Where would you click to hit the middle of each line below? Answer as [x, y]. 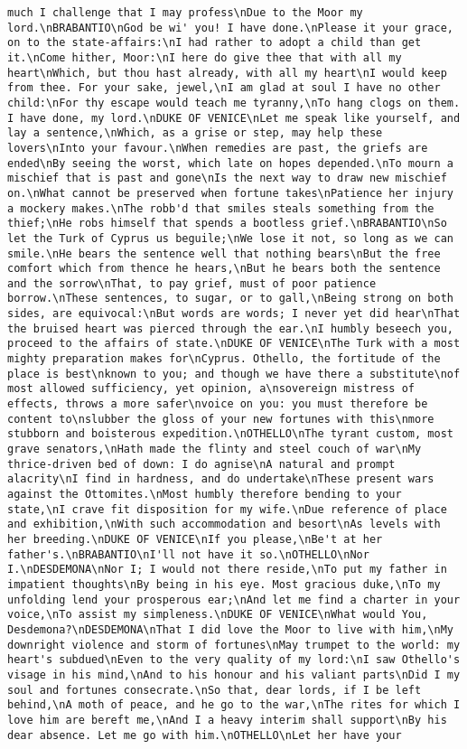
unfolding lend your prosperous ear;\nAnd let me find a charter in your [234, 599]
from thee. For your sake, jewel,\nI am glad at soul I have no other [224, 88]
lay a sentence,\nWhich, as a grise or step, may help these [195, 133]
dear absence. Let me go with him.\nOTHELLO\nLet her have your [205, 735]
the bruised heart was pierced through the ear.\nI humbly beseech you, [230, 328]
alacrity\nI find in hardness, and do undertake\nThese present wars [221, 479]
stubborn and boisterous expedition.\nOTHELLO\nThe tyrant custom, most [230, 434]
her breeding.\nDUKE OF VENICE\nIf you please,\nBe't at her [195, 539]
